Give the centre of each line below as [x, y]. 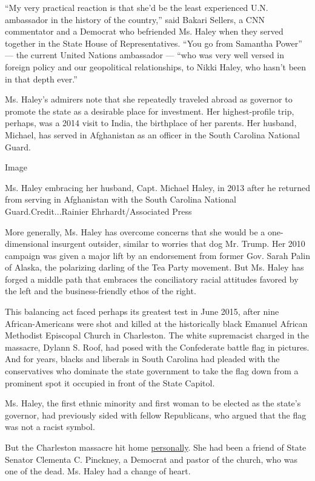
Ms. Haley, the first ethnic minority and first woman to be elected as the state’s [153, 403]
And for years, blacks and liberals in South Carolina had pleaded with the [142, 359]
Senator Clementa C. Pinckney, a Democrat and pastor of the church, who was [151, 459]
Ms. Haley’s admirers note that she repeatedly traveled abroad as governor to [149, 99]
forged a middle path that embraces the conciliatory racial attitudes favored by [152, 279]
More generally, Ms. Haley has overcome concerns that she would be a [135, 231]
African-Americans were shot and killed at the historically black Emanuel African [156, 323]
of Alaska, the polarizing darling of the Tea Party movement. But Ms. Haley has [154, 267]
